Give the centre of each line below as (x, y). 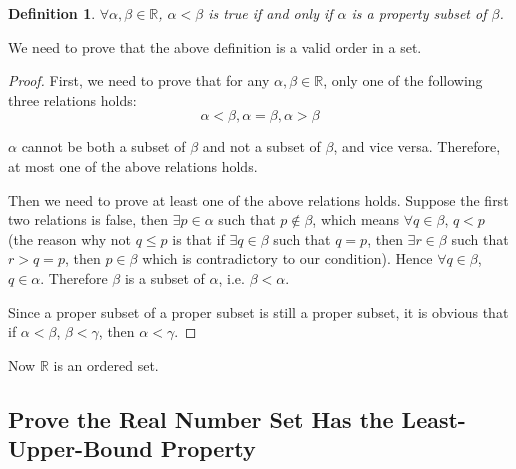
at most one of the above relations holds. (133, 165)
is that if (198, 238)
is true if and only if (270, 13)
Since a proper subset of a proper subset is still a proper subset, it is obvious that (258, 311)
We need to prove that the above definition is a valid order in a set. (215, 46)
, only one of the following (403, 80)
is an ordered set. (106, 364)
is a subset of (164, 277)
